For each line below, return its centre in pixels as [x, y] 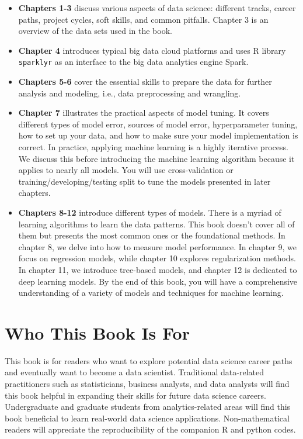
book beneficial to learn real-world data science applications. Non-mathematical [147, 418]
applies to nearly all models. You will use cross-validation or [126, 170]
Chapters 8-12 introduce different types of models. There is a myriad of [150, 212]
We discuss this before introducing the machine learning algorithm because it [156, 158]
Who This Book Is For [97, 332]
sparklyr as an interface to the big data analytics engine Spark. [133, 62]
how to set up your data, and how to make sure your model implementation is [158, 135]
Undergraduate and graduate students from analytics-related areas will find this [148, 407]
